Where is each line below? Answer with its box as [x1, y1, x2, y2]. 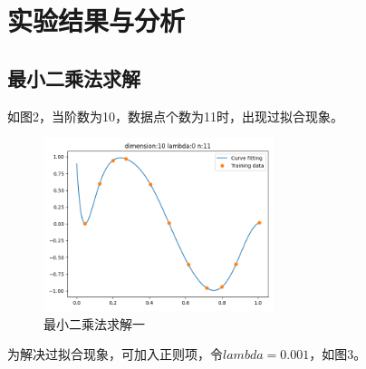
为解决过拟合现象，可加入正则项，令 [7, 345, 223, 364]
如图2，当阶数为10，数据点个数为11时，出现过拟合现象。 [7, 106, 343, 125]
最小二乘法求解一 [43, 314, 145, 333]
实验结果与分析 [7, 2, 186, 39]
